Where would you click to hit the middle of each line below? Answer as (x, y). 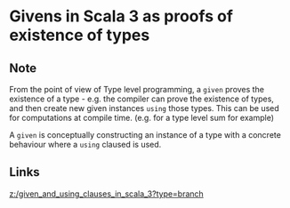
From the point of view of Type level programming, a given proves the (137, 89)
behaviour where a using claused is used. (85, 144)
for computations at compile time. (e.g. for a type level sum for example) (141, 118)
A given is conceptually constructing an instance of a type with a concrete (145, 135)
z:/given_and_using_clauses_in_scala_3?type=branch (107, 194)
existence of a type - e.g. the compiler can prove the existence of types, (141, 99)
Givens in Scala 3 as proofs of (121, 16)
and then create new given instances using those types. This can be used (145, 108)
